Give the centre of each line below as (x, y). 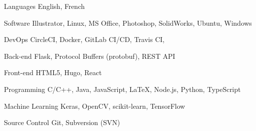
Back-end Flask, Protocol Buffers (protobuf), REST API (90, 56)
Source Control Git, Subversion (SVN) (62, 122)
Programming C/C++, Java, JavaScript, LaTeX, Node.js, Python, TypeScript (122, 89)
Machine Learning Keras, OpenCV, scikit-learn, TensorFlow (95, 106)
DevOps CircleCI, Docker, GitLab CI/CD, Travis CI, (84, 39)
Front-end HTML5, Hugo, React (53, 72)
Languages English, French (44, 6)
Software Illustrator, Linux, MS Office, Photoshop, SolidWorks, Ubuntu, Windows (128, 22)
